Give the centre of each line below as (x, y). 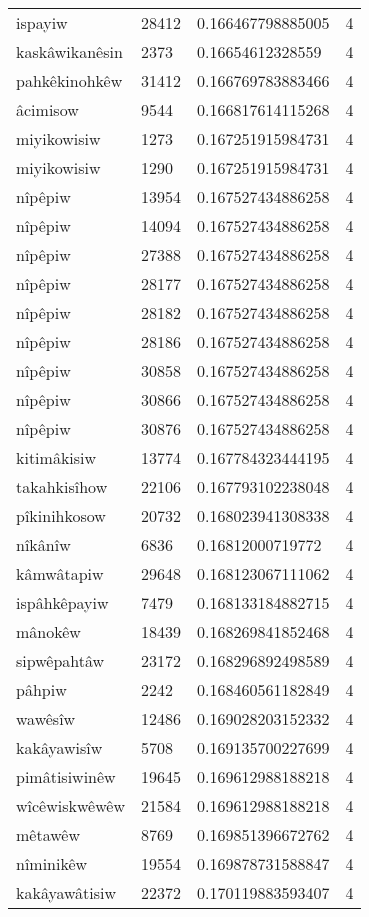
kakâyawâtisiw (66, 892)
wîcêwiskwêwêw (70, 805)
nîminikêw (52, 863)
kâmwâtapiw (60, 573)
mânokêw (48, 631)
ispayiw (42, 22)
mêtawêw (48, 834)
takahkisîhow (62, 486)
